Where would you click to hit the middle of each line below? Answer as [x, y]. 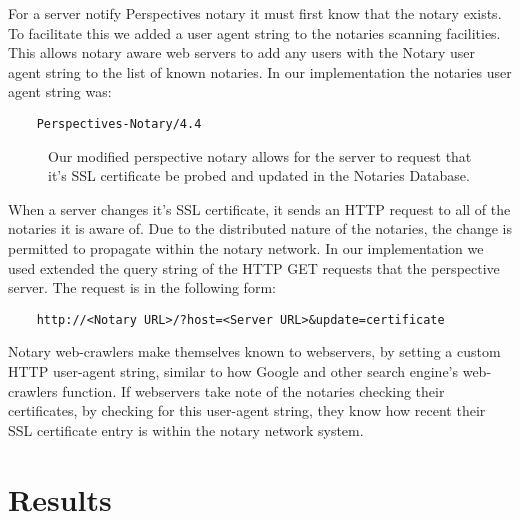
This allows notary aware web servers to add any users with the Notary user [242, 52]
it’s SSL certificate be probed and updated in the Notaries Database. [259, 175]
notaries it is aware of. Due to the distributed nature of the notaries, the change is [260, 228]
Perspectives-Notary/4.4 [119, 123]
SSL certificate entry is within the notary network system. [186, 429]
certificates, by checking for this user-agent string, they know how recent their [247, 410]
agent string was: [60, 91]
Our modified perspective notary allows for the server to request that [260, 155]
